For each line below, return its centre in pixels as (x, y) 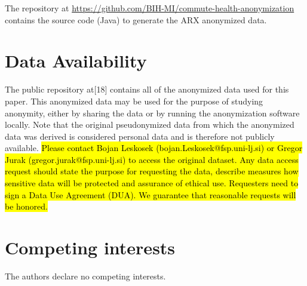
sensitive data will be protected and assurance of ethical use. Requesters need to (152, 183)
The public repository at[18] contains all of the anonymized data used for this (147, 89)
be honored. (27, 206)
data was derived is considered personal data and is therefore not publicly (140, 136)
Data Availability (76, 61)
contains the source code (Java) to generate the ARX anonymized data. (136, 19)
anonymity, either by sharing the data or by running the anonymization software (152, 113)
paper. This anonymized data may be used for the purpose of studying (134, 101)
